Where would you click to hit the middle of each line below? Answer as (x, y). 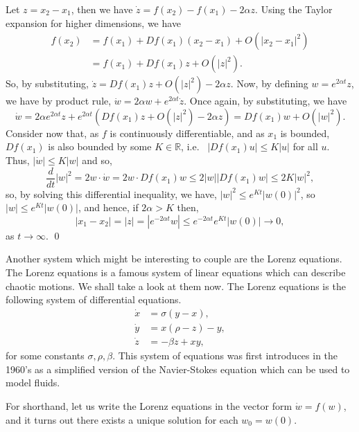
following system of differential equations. (94, 299)
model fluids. (33, 382)
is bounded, (305, 133)
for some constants (45, 355)
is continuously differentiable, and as (187, 133)
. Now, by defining (269, 83)
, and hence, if (108, 207)
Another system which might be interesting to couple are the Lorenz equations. (174, 259)
